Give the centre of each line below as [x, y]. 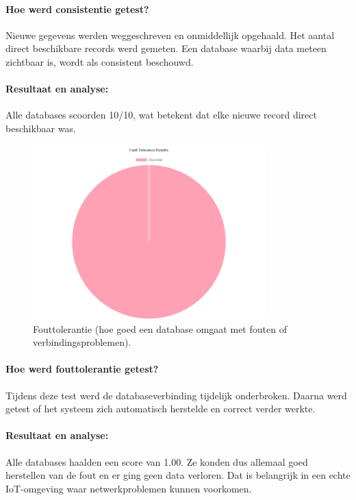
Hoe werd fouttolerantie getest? [82, 369]
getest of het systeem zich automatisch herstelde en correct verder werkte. [161, 409]
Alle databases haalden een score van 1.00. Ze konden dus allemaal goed [157, 461]
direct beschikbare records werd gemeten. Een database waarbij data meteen [166, 48]
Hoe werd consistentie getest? [77, 9]
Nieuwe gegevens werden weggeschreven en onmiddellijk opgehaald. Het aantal [170, 35]
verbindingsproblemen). [82, 342]
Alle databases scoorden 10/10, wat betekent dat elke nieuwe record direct [161, 115]
